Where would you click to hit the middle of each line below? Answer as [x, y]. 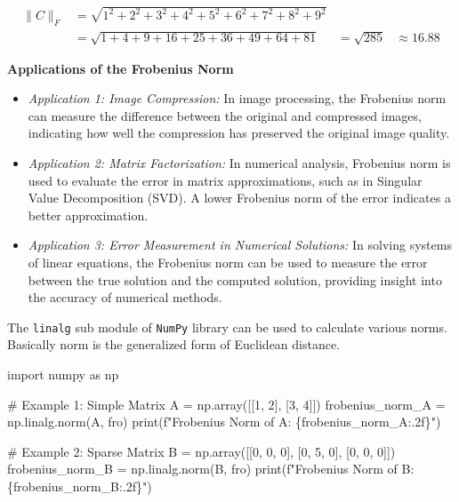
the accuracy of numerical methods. [125, 297]
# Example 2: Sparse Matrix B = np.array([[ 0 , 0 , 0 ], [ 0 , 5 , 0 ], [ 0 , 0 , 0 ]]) [201, 451]
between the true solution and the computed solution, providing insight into [235, 279]
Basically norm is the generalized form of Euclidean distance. [174, 344]
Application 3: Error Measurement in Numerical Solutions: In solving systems [240, 245]
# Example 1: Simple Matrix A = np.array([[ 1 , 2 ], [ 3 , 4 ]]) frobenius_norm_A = [226, 404]
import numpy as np [63, 375]
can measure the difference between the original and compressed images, [225, 115]
